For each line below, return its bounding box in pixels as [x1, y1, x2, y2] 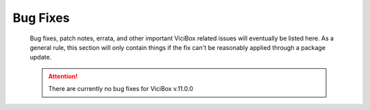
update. [29, 53, 51, 61]
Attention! [48, 72, 78, 80]
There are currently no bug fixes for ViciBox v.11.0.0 [48, 85, 193, 93]
